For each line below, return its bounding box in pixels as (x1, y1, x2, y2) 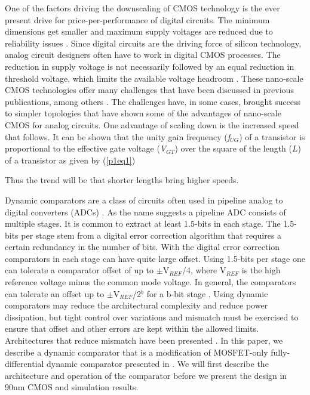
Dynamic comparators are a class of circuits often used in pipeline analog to (5, 193, 283, 206)
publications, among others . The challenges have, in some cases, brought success (5, 95, 300, 107)
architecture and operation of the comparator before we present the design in (5, 369, 287, 381)
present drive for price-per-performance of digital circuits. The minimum (5, 13, 270, 26)
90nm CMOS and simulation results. (5, 381, 139, 393)
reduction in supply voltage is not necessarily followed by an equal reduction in (5, 60, 294, 72)
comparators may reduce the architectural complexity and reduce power (5, 299, 268, 311)
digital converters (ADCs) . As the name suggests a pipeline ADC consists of (5, 205, 286, 218)
